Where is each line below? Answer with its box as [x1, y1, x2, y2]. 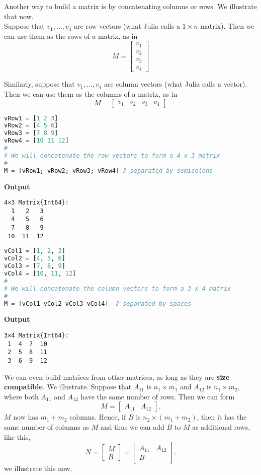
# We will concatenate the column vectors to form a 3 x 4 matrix [4, 285, 231, 292]
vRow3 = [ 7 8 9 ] [4, 129, 58, 137]
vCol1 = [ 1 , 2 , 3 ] [4, 247, 65, 255]
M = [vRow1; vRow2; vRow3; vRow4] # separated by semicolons [4, 167, 213, 174]
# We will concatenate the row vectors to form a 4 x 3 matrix [4, 152, 220, 159]
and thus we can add [100, 421, 164, 432]
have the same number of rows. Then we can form [80, 391, 235, 401]
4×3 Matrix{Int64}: [4, 199, 69, 207]
